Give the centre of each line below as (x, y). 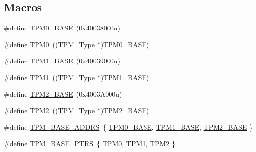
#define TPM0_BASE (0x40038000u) (62, 28)
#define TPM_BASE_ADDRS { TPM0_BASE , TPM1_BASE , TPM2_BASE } (128, 127)
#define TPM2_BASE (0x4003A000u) (63, 94)
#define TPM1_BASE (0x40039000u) (62, 61)
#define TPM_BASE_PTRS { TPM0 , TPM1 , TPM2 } (90, 143)
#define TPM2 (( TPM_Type (49, 110)
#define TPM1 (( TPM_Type (49, 77)
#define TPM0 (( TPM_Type (49, 44)
